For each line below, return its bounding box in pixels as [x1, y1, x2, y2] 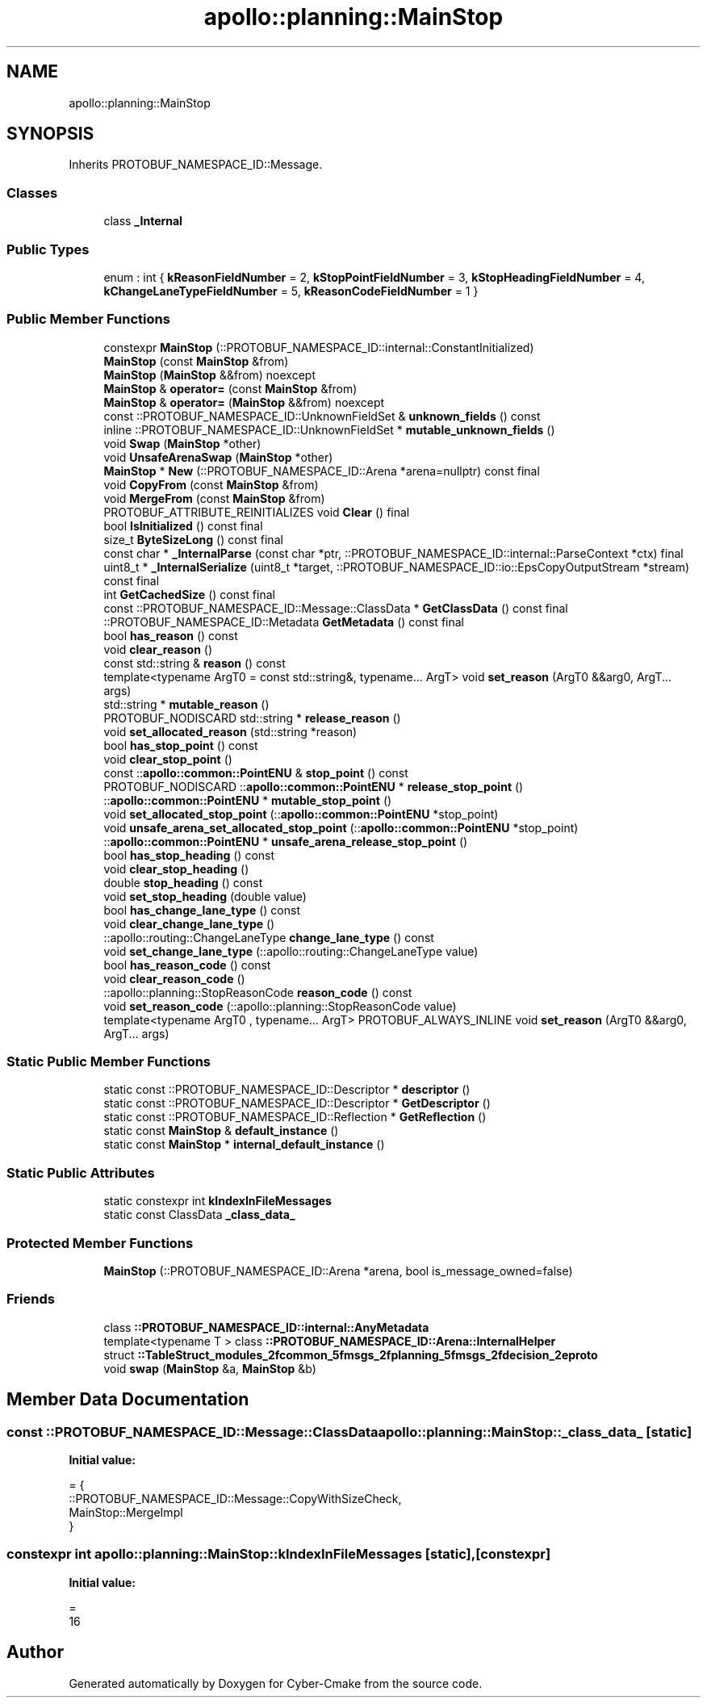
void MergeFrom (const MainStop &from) [103, 491, 325, 505]
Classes [6, 184, 58, 201]
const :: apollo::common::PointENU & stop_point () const [103, 765, 408, 780]
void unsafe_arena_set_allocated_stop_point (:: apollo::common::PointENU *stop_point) [103, 820, 579, 835]
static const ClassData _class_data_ [103, 1208, 295, 1222]
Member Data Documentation [6, 1389, 249, 1410]
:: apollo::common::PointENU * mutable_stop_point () [103, 793, 392, 807]
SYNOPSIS [6, 124, 94, 144]
